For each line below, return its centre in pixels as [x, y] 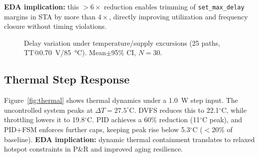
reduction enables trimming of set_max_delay [174, 6]
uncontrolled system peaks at [49, 110]
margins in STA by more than [50, 16]
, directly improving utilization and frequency [178, 16]
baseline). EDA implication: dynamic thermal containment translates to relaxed [129, 139]
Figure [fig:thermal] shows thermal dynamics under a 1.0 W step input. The [121, 100]
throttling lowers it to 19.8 [44, 119]
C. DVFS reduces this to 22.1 [174, 110]
